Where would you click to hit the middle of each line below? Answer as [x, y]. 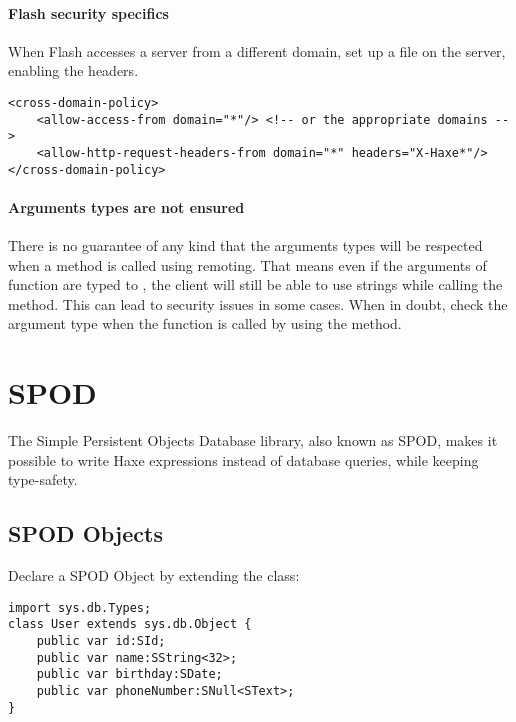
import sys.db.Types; [80, 607]
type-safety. [43, 479]
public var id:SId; [101, 641]
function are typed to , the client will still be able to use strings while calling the [255, 284]
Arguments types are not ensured [126, 206]
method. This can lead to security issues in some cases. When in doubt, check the [258, 303]
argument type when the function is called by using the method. [205, 323]
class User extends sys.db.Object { [130, 624]
